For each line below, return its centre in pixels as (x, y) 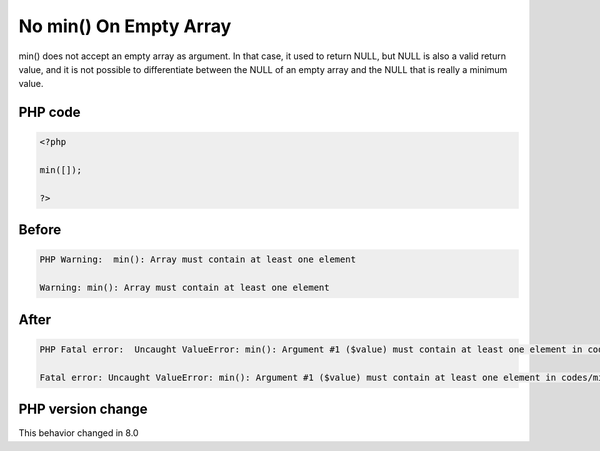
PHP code (49, 112)
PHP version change (83, 409)
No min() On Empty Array (125, 26)
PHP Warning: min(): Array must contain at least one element (198, 259)
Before (40, 230)
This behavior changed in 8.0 (78, 433)
